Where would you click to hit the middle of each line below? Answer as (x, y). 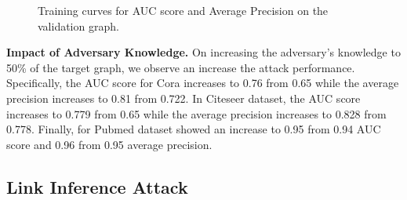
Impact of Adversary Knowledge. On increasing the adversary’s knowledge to (203, 52)
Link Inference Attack (97, 186)
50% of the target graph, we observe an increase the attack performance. (181, 67)
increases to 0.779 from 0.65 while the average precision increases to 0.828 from (196, 113)
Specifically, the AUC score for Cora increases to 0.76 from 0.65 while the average (203, 83)
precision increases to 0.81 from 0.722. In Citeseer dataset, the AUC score (184, 98)
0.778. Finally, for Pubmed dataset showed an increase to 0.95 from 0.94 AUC (194, 129)
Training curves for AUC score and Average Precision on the (183, 10)
